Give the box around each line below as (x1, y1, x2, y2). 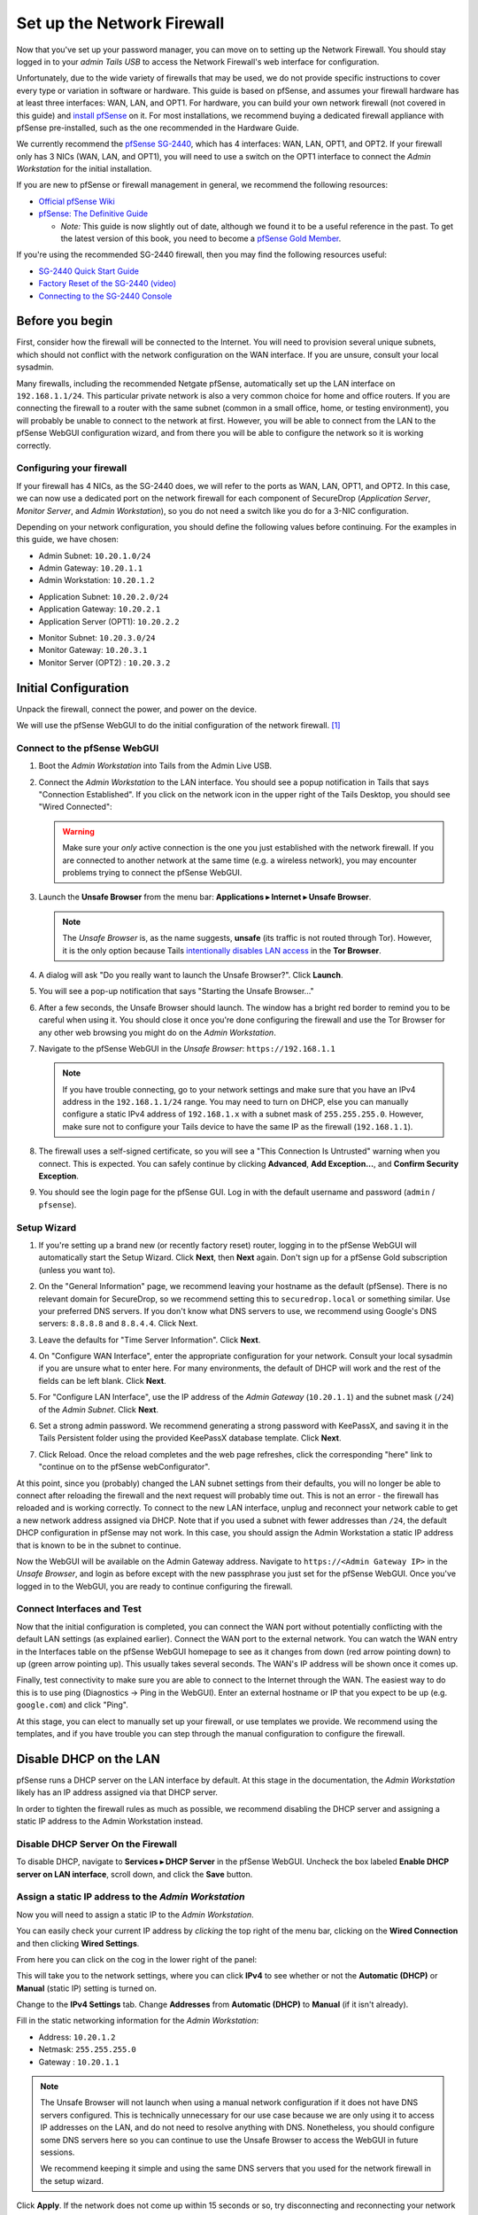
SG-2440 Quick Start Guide (38, 266, 139, 276)
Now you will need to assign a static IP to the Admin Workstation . (16, 1909, 254, 1920)
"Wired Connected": (38, 802, 112, 812)
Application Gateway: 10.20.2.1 (38, 603, 161, 615)
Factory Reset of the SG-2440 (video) (38, 278, 177, 289)
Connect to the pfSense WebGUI (16, 742, 159, 754)
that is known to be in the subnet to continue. (16, 1540, 181, 1550)
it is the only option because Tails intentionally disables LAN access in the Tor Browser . (62, 944, 382, 956)
